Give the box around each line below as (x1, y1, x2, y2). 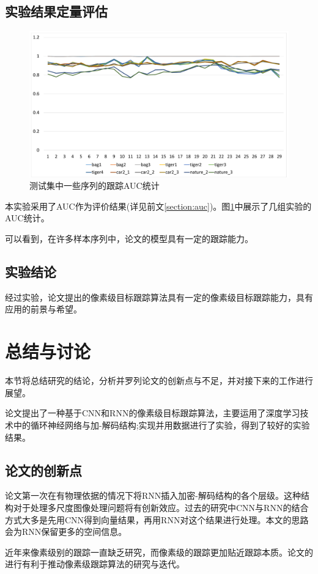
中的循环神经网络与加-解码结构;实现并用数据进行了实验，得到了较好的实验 (13, 418, 310, 431)
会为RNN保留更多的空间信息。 (5, 525, 127, 538)
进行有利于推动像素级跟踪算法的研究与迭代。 (5, 557, 185, 570)
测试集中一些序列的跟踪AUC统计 (29, 179, 160, 192)
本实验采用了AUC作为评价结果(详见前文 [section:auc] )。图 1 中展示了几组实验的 (5, 199, 312, 212)
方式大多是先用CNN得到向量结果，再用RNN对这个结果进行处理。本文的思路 (5, 513, 309, 526)
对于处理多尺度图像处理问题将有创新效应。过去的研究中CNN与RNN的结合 (13, 501, 309, 513)
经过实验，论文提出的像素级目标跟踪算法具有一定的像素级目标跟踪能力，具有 (5, 290, 313, 303)
